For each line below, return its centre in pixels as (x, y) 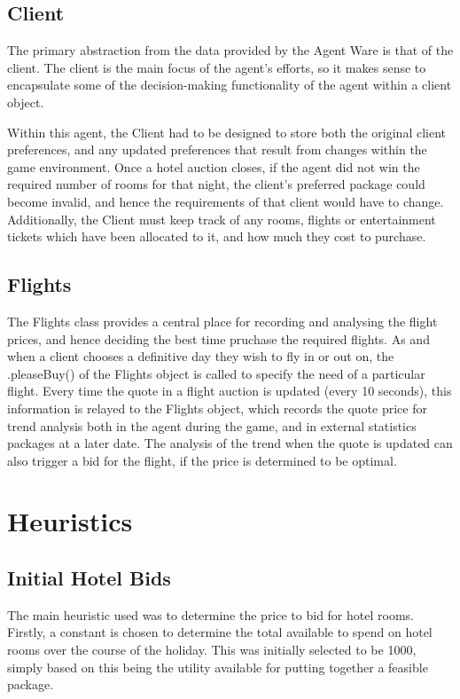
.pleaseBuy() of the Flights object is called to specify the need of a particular (216, 373)
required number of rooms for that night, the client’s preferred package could (216, 184)
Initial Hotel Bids (89, 578)
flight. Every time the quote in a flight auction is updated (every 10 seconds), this (230, 391)
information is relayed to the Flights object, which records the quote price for (217, 408)
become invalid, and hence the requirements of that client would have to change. (226, 201)
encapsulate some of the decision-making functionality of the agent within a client (230, 85)
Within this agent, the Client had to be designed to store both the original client (226, 132)
